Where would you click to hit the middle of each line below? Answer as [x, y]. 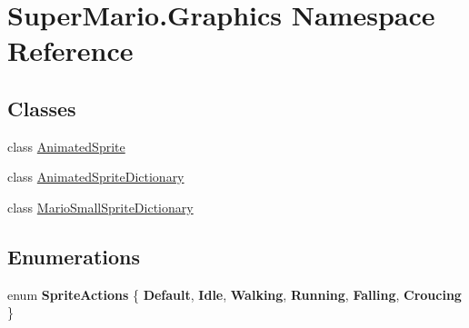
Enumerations [74, 256]
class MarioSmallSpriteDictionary [100, 207]
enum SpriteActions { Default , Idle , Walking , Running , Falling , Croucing [234, 294]
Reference [70, 50]
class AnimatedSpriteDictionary [96, 177]
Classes [42, 108]
